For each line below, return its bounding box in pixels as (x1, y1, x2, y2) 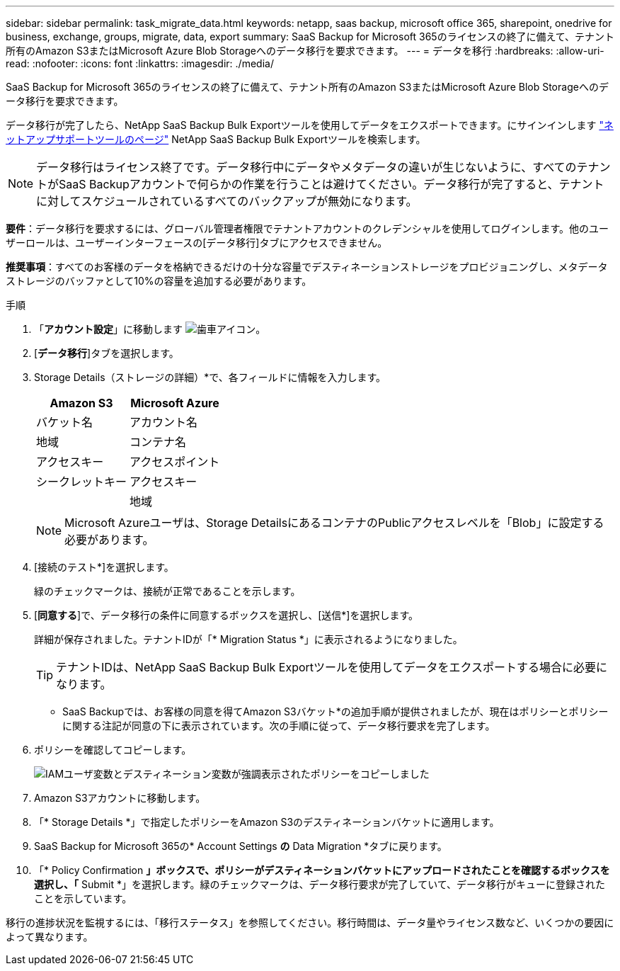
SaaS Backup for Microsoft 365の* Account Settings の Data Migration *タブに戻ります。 (34, 840, 447, 852)
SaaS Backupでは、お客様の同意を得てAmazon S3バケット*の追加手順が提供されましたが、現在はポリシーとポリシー (62, 705, 609, 717)
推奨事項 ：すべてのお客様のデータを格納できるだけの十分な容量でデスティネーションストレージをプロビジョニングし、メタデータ (6, 261, 608, 273)
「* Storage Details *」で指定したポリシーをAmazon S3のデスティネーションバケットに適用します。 (34, 816, 500, 828)
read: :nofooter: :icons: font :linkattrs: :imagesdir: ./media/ (6, 57, 274, 69)
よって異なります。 (6, 931, 93, 943)
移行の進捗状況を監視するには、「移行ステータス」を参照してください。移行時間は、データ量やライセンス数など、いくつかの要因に (6, 916, 614, 929)
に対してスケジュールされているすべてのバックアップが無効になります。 (36, 194, 418, 208)
